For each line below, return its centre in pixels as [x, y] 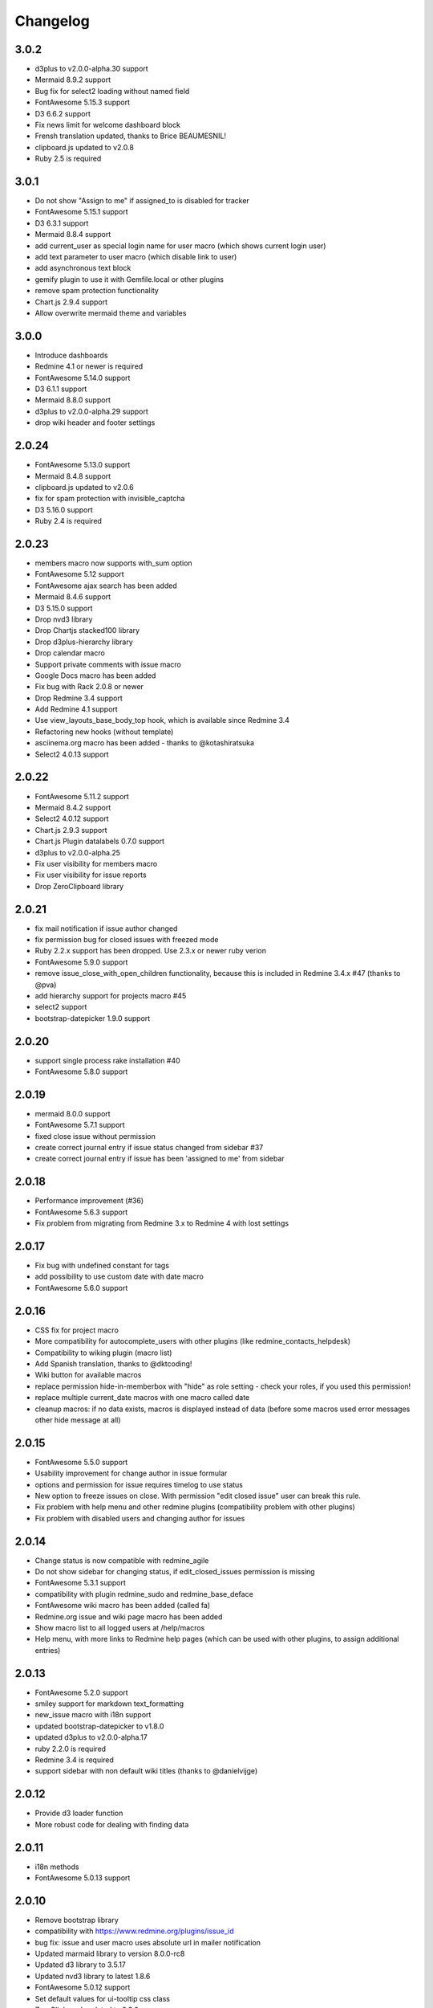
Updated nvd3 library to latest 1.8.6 [93, 1976]
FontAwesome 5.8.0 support [81, 1071]
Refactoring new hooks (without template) [104, 732]
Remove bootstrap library [77, 1920]
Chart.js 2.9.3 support [71, 830]
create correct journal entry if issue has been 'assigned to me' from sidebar [160, 1159]
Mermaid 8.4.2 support [73, 807]
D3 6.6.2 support [63, 113]
